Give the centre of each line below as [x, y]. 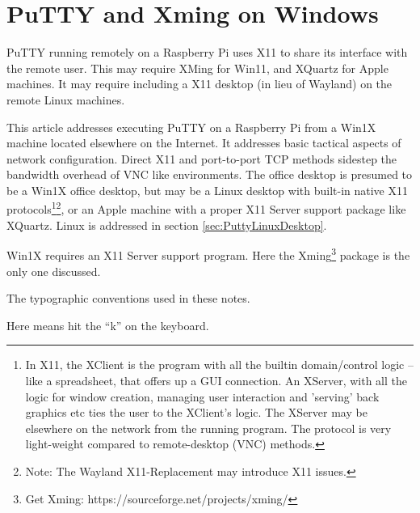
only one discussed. [54, 271]
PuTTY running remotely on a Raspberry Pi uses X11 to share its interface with [207, 52]
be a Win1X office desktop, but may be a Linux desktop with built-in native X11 [207, 190]
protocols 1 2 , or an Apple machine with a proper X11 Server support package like [206, 208]
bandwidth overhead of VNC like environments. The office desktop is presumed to [210, 174]
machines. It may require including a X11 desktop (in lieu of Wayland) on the [199, 84]
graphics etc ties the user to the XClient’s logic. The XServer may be [196, 412]
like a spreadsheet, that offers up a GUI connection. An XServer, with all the [216, 380]
